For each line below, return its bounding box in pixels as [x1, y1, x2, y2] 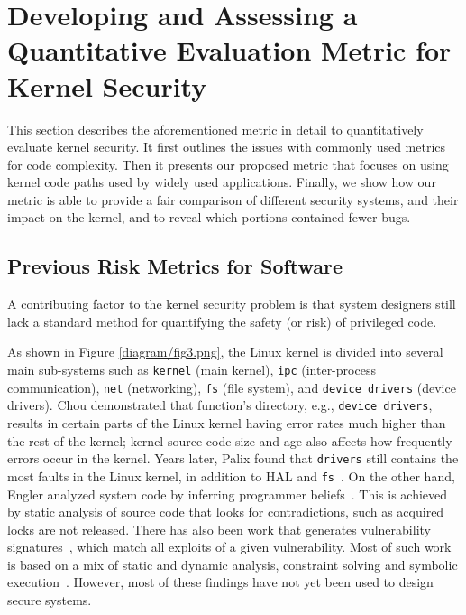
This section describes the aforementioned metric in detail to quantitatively [7, 119, 424, 138]
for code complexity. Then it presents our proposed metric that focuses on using [7, 154, 449, 173]
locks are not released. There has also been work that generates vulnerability [7, 519, 431, 538]
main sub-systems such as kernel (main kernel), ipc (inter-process [7, 360, 376, 379]
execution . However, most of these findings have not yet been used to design [7, 573, 434, 592]
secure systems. [7, 591, 92, 610]
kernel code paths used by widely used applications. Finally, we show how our [7, 172, 436, 191]
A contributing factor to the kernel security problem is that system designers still [7, 294, 456, 313]
